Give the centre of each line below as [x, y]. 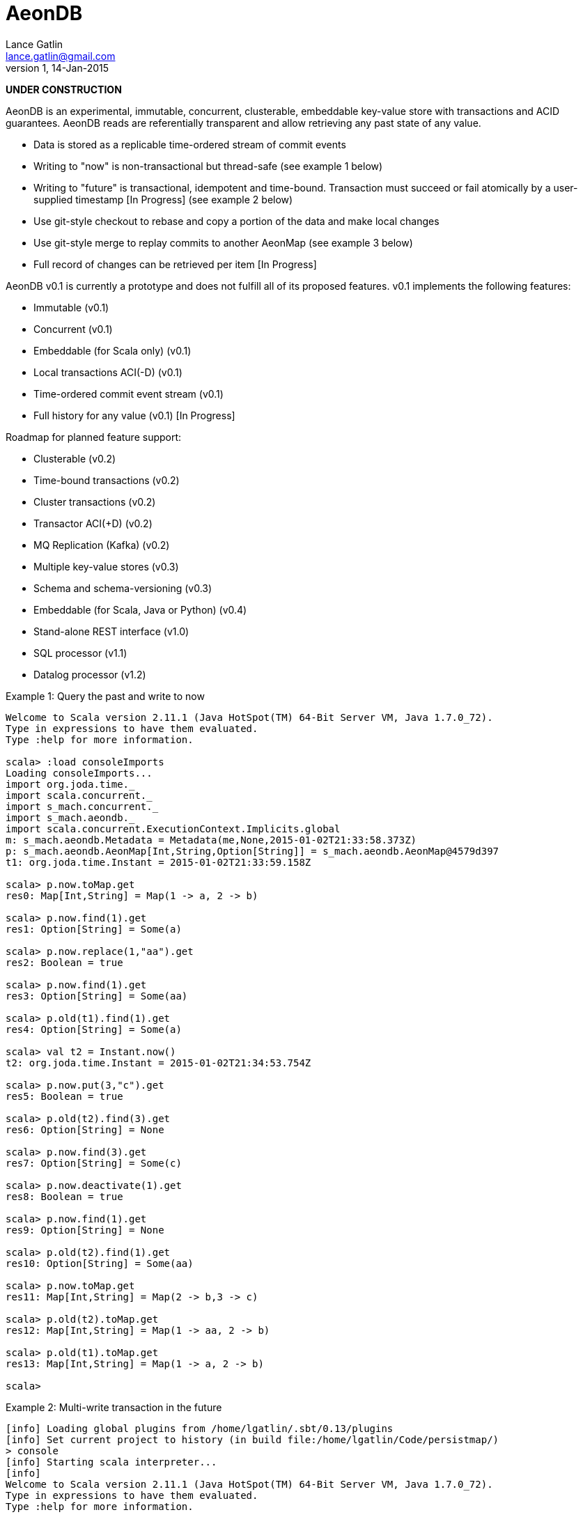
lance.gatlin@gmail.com [61, 56]
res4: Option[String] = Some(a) [94, 1029]
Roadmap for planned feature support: [94, 437]
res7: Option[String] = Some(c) [94, 1163]
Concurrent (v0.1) [73, 329]
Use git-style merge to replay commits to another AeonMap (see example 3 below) [223, 242]
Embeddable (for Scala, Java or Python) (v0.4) [140, 609]
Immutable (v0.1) [71, 307]
